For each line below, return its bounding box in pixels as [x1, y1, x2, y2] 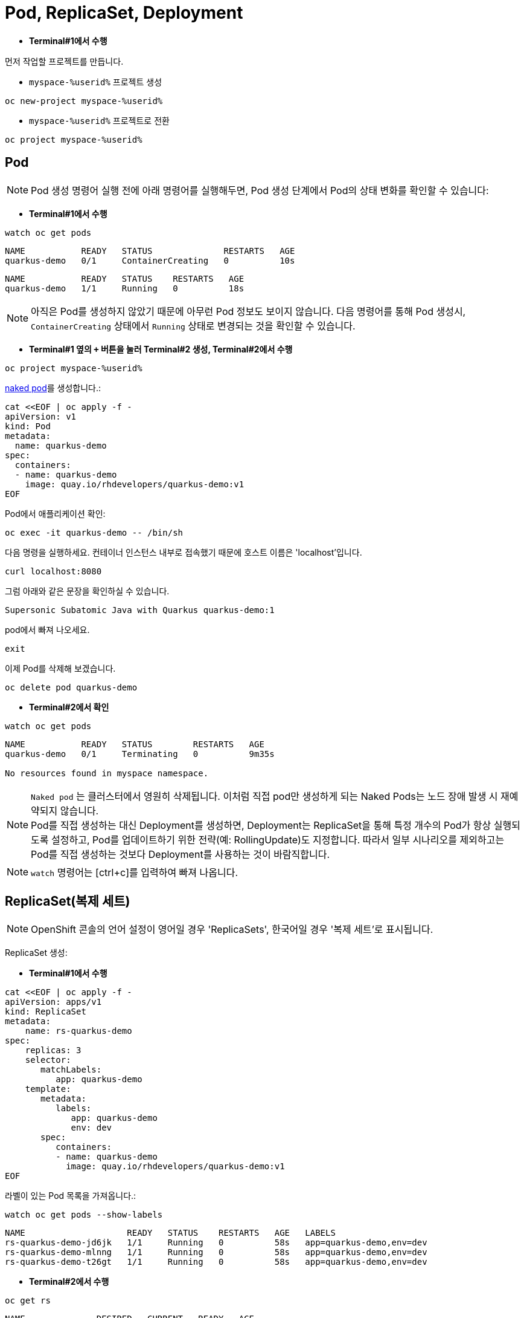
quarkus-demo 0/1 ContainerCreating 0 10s [5, 255, 295, 265]
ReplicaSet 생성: [5, 947, 68, 958]
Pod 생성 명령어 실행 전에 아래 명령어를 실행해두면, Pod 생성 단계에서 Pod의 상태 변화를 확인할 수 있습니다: [31, 184, 489, 196]
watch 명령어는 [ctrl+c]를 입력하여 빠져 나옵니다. [31, 866, 238, 878]
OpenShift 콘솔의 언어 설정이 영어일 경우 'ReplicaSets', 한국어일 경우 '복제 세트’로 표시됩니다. [31, 923, 433, 936]
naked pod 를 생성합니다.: [5, 382, 101, 393]
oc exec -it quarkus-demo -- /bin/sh [5, 527, 184, 537]
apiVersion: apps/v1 [5, 997, 102, 1007]
